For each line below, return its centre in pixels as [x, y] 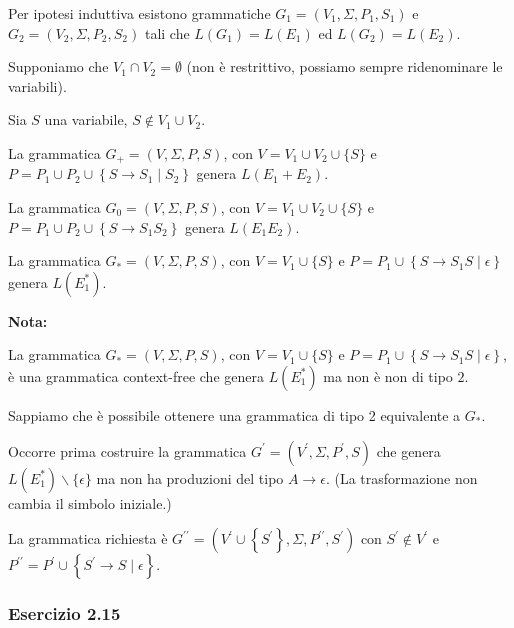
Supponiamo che [58, 66]
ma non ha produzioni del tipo [190, 477]
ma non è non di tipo [388, 375]
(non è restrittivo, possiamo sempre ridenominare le [344, 66]
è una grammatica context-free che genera [136, 375]
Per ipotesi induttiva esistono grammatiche [139, 13]
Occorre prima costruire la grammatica [127, 450]
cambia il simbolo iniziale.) [90, 502]
